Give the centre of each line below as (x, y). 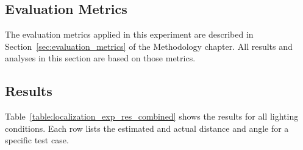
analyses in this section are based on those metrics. (100, 58)
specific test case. (37, 140)
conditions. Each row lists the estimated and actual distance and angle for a (147, 128)
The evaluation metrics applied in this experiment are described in (129, 34)
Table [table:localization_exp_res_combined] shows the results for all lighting (152, 116)
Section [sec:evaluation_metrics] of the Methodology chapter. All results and (149, 46)
